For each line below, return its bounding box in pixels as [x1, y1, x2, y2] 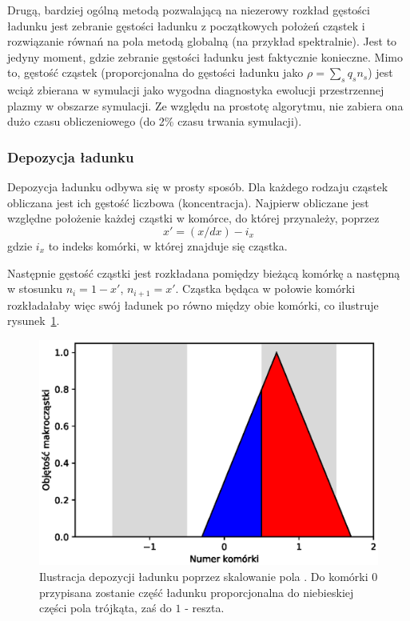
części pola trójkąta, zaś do [39, 599, 172, 616]
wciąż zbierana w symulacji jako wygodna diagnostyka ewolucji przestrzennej [7, 82, 384, 98]
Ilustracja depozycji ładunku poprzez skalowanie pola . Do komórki [39, 567, 368, 584]
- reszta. [185, 599, 225, 616]
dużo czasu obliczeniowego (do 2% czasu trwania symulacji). [7, 113, 302, 130]
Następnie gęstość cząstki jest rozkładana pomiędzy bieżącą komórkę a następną [7, 264, 400, 281]
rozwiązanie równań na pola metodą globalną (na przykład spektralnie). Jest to [7, 33, 397, 50]
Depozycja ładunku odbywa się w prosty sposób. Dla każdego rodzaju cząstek [7, 178, 388, 195]
